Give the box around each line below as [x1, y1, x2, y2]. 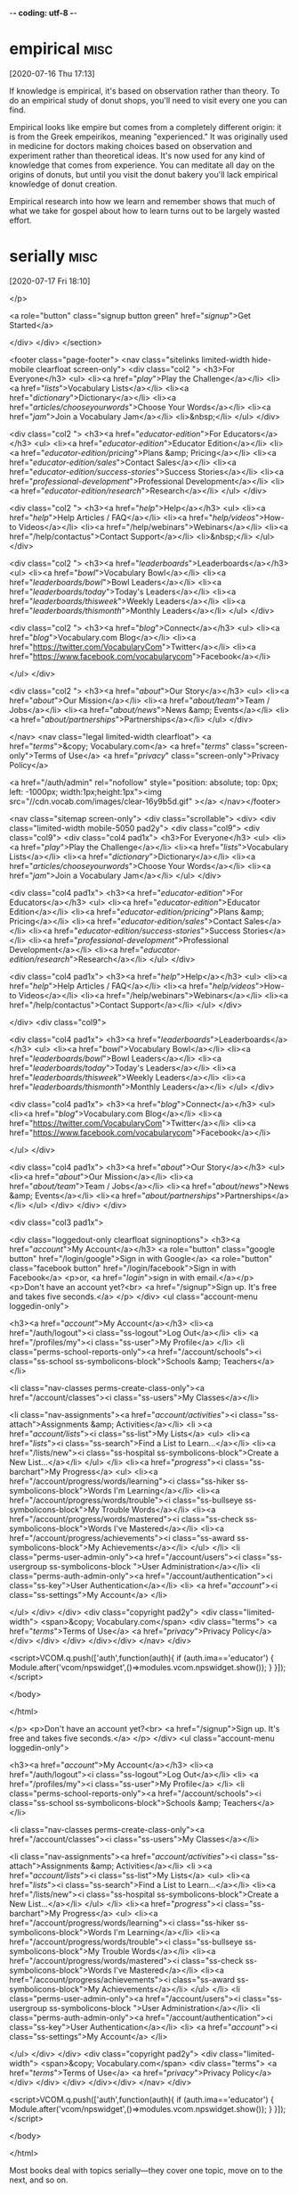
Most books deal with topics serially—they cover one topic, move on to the [9, 2165, 283, 2175]
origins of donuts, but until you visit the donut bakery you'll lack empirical [9, 169, 278, 179]
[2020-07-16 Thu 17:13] [9, 68, 95, 79]
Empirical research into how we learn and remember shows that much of [9, 195, 276, 206]
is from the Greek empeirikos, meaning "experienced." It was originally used [9, 131, 288, 142]
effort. [9, 214, 33, 226]
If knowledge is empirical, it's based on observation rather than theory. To [9, 85, 280, 96]
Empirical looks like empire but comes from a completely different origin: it [9, 121, 282, 132]
